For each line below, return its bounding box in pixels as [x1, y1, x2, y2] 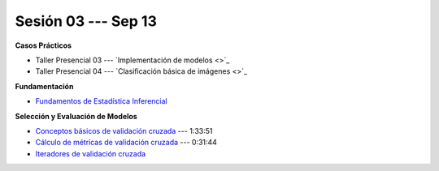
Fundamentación [15, 81, 74, 91]
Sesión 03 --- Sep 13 [15, 12, 158, 30]
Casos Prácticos [15, 41, 72, 50]
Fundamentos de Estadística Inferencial [35, 96, 167, 106]
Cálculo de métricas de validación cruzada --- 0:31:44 [35, 138, 217, 147]
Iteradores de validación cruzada [35, 148, 146, 158]
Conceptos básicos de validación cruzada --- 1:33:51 [35, 126, 213, 135]
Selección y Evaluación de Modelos [15, 111, 137, 121]
